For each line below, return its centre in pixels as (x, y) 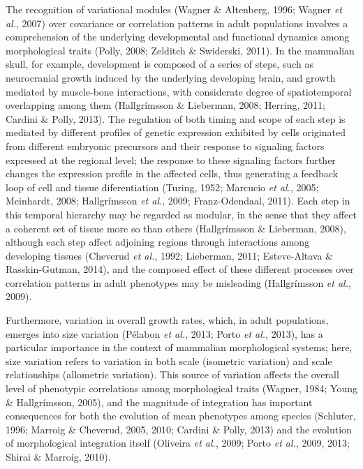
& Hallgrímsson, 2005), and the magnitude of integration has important (159, 402)
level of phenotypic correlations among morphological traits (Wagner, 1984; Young (181, 388)
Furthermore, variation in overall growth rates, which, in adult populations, (167, 320)
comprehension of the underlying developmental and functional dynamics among (178, 37)
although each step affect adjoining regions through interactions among (158, 242)
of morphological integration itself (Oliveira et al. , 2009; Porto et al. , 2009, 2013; (178, 443)
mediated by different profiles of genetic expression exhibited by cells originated (176, 132)
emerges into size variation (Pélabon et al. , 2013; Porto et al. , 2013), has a (164, 333)
